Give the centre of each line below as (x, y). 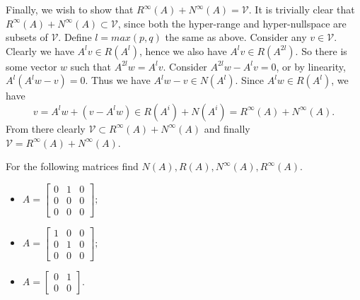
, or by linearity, (311, 66)
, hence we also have (183, 50)
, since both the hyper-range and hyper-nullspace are (232, 23)
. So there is (321, 50)
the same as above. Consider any (236, 37)
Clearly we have (40, 50)
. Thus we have (118, 80)
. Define (75, 37)
